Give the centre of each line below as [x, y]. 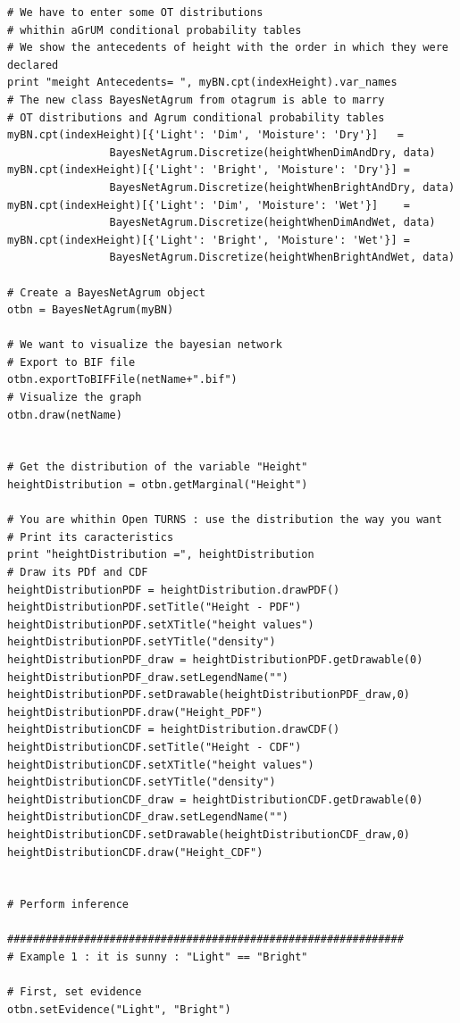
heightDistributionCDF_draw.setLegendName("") [148, 817]
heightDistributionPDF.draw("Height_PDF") [135, 712]
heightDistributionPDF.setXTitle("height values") [161, 624]
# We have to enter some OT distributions [135, 12]
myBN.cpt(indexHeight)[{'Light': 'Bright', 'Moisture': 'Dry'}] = [209, 170]
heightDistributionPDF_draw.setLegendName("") [148, 677]
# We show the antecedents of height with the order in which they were [228, 48]
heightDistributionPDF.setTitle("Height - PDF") [155, 607]
